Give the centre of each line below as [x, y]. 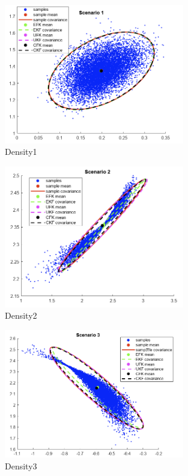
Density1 [21, 152]
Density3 [21, 466]
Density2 [21, 315]
